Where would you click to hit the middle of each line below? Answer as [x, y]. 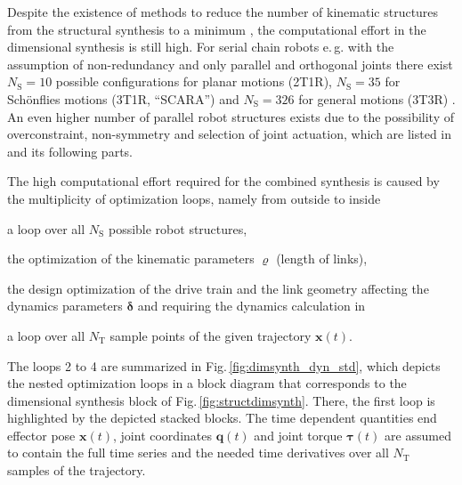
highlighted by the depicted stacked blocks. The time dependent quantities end [222, 418]
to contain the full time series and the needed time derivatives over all [198, 453]
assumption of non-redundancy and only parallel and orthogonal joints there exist [230, 64]
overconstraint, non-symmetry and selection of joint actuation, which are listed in [230, 134]
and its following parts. [70, 151]
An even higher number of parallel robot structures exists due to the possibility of [231, 116]
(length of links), [322, 259]
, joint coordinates [162, 435]
